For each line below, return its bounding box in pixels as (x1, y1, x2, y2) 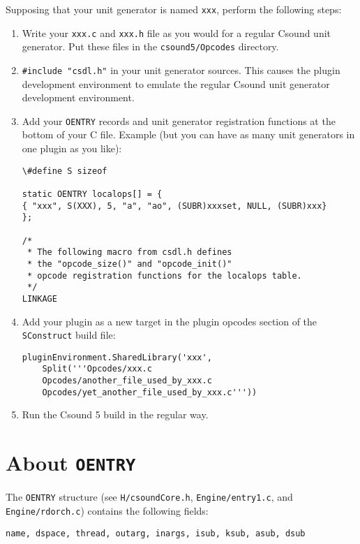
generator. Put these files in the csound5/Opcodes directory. (22, 39, 279, 54)
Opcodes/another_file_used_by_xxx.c (42, 376, 212, 386)
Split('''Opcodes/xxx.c (42, 364, 152, 374)
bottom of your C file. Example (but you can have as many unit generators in (22, 127, 355, 142)
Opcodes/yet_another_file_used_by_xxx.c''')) (42, 387, 257, 397)
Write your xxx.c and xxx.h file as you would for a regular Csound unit (22, 25, 331, 40)
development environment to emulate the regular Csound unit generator (22, 76, 330, 91)
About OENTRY (6, 448, 136, 477)
